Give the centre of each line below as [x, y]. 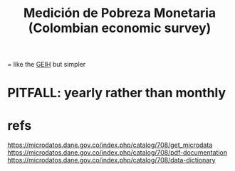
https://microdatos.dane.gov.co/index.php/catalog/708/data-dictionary [111, 160]
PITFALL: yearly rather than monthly [117, 93]
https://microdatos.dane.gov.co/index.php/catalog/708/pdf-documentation [117, 153]
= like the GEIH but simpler [47, 65]
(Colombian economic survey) [120, 28]
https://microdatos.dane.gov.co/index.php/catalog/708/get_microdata [110, 145]
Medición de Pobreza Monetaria [120, 13]
